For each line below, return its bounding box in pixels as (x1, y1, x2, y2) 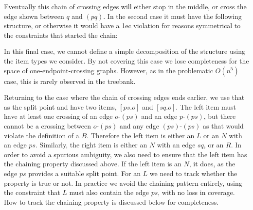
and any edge (119, 120, 159, 130)
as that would (203, 120, 244, 130)
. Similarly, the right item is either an (35, 140, 147, 150)
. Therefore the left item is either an (87, 130, 195, 140)
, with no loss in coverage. (158, 187, 235, 197)
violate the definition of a (4, 130, 79, 140)
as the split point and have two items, (4, 101, 117, 112)
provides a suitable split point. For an (28, 168, 141, 178)
